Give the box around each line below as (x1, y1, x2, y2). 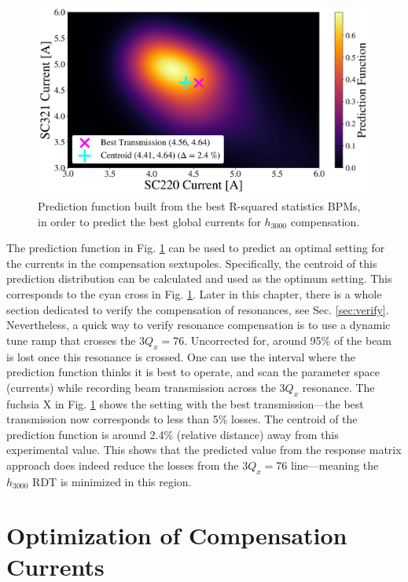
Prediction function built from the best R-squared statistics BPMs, (38, 197, 361, 214)
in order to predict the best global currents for (38, 213, 261, 229)
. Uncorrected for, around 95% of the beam (184, 331, 392, 348)
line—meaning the (291, 456, 379, 473)
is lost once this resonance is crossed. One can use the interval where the (6, 348, 356, 364)
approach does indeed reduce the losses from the (6, 456, 239, 473)
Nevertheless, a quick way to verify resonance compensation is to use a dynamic (6, 317, 391, 333)
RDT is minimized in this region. (32, 473, 192, 489)
